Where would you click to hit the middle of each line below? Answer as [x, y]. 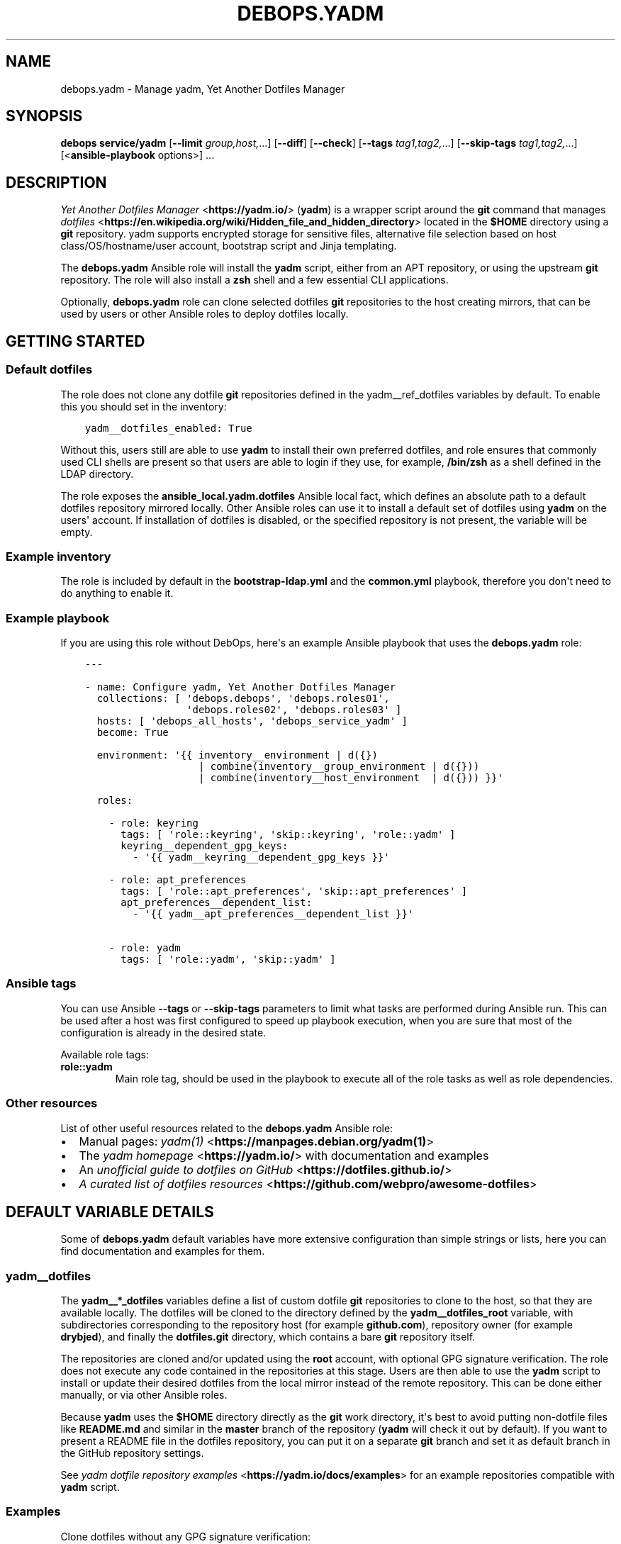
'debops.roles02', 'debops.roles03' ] [294, 710]
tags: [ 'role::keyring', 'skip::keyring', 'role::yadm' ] [288, 834]
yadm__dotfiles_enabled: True [168, 428]
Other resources [52, 1103]
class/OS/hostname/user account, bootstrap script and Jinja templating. [229, 246]
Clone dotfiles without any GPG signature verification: [186, 1536]
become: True [133, 732]
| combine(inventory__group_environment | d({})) [339, 766]
